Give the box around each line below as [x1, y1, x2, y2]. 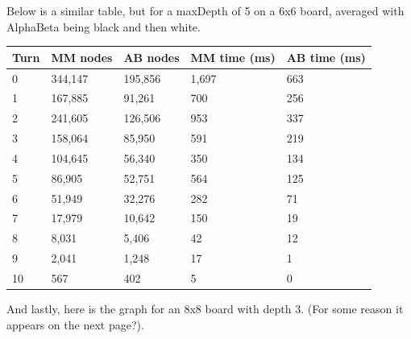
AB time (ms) [286, 48, 366, 65]
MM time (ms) [190, 48, 276, 65]
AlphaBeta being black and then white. [6, 18, 201, 35]
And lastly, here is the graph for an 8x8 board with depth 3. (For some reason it [6, 300, 404, 317]
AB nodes [123, 48, 180, 65]
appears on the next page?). [6, 316, 144, 333]
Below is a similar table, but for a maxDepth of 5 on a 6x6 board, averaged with [6, 2, 405, 19]
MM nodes [51, 48, 113, 65]
